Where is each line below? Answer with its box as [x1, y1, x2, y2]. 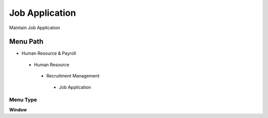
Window [9, 107, 27, 113]
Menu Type [9, 96, 37, 103]
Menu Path [9, 38, 44, 46]
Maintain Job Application [9, 25, 61, 31]
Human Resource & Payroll [21, 50, 76, 56]
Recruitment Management [46, 73, 100, 79]
